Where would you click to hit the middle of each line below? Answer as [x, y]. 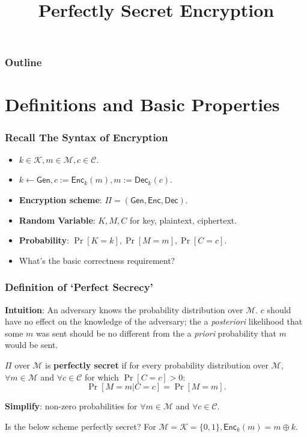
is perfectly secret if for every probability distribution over [157, 365]
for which [102, 377]
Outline [23, 62]
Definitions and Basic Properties [142, 104]
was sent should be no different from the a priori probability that [156, 333]
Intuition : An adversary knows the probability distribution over [124, 309]
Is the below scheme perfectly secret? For [81, 426]
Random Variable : [57, 220]
